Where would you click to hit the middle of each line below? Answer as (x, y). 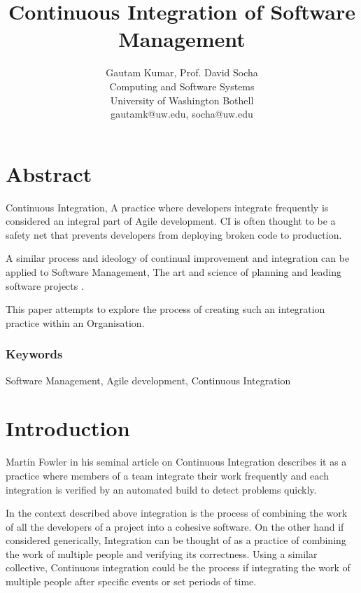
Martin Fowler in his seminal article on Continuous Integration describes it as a (176, 462)
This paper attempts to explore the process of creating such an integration (165, 309)
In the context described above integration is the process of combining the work (177, 513)
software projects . (45, 285)
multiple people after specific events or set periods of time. (131, 581)
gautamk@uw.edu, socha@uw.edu (182, 114)
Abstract (49, 173)
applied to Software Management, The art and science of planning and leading (174, 272)
